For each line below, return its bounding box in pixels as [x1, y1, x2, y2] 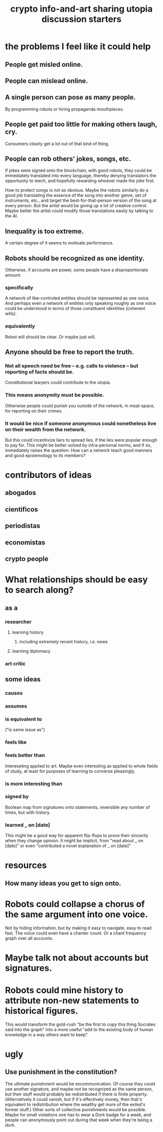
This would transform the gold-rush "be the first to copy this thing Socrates [5, 1021, 156, 1027]
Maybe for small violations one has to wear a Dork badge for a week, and [5, 1112, 151, 1117]
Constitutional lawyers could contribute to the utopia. [5, 379, 111, 385]
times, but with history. [5, 809, 51, 815]
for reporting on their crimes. [5, 408, 63, 413]
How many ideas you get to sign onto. [5, 879, 121, 887]
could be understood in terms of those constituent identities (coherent [5, 306, 146, 312]
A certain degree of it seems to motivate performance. [5, 240, 114, 246]
